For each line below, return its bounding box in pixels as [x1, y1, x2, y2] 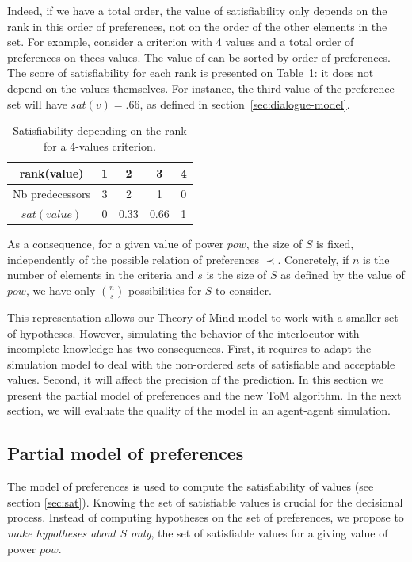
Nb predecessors [13, 185, 90, 202]
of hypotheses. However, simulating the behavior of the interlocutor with [7, 324, 360, 341]
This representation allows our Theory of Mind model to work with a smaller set [7, 308, 399, 325]
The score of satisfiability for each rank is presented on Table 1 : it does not [7, 64, 374, 81]
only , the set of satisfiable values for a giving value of [131, 525, 388, 541]
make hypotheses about [7, 525, 116, 541]
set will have [7, 95, 67, 112]
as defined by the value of [280, 266, 405, 283]
